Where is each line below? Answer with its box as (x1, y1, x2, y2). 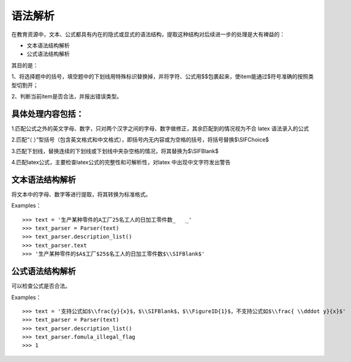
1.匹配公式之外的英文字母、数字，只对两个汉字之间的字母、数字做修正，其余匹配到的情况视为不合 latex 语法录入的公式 (11, 124, 309, 132)
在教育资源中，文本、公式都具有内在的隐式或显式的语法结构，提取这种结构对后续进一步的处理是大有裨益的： (11, 31, 285, 38)
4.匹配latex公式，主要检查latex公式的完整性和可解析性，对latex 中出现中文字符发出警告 (11, 158, 231, 165)
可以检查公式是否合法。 (11, 282, 70, 290)
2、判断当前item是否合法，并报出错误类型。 (11, 92, 123, 100)
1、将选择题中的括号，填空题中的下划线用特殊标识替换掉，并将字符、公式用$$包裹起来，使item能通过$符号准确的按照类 (11, 73, 314, 80)
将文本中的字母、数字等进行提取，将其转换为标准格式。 (11, 190, 151, 198)
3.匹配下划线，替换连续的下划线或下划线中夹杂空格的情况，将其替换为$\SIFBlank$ (11, 147, 219, 154)
